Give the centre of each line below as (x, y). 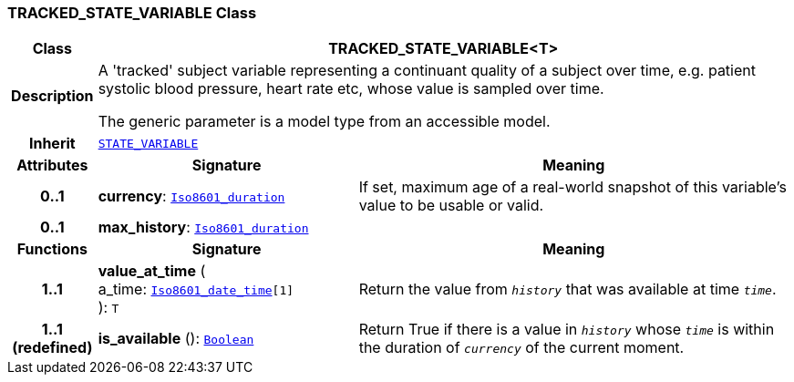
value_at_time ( (152, 271)
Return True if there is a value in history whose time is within (567, 330)
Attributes (52, 165)
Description (52, 96)
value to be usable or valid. (451, 206)
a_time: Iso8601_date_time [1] (196, 289)
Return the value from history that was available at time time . (567, 289)
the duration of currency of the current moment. (521, 348)
